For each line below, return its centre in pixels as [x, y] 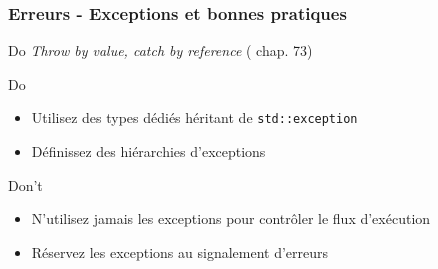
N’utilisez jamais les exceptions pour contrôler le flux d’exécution [231, 218]
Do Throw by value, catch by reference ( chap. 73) [160, 50]
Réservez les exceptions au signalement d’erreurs [180, 251]
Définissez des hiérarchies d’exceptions [148, 151]
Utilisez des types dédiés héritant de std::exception [194, 117]
